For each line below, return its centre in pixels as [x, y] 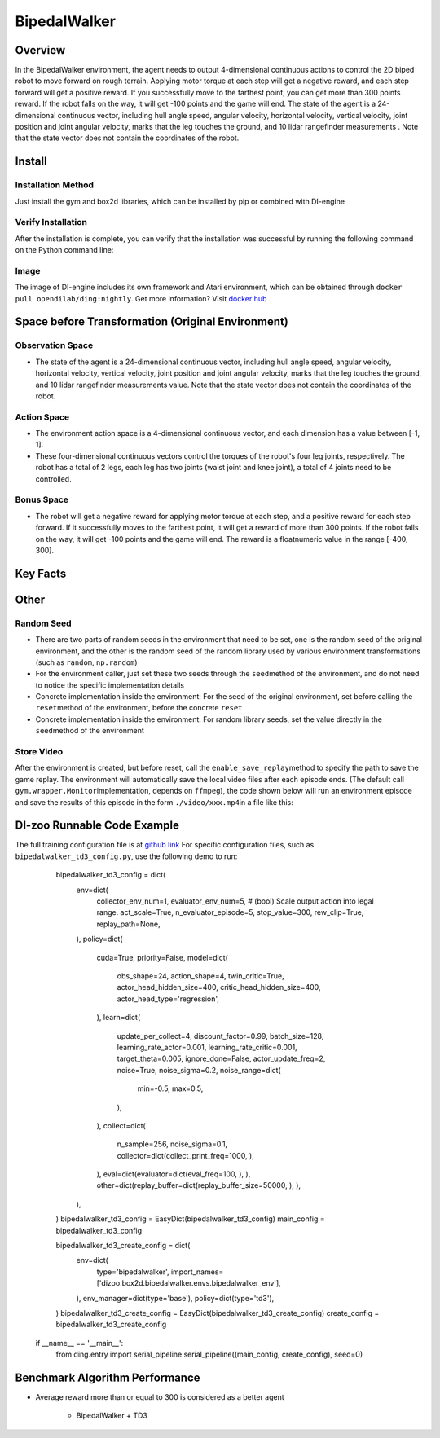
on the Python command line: [64, 250]
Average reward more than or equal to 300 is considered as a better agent [160, 1397]
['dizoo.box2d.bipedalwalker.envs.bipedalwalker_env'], [189, 1283]
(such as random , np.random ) [86, 662]
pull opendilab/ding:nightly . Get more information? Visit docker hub [141, 298]
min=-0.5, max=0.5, [170, 1088]
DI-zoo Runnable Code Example [97, 826]
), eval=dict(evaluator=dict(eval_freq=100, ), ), [174, 1174]
